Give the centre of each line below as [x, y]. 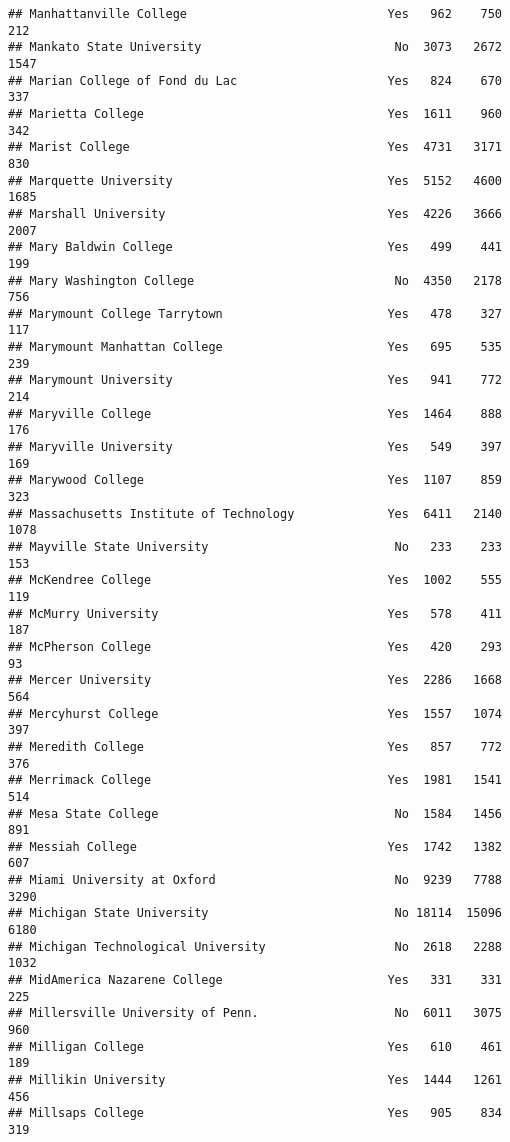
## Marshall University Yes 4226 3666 [255, 213]
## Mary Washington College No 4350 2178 [255, 280]
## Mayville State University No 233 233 [255, 547]
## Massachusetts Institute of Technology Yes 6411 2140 [255, 513]
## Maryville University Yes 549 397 [255, 447]
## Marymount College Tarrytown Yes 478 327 [255, 313]
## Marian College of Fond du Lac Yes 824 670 [255, 80]
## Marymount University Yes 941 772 [255, 380]
